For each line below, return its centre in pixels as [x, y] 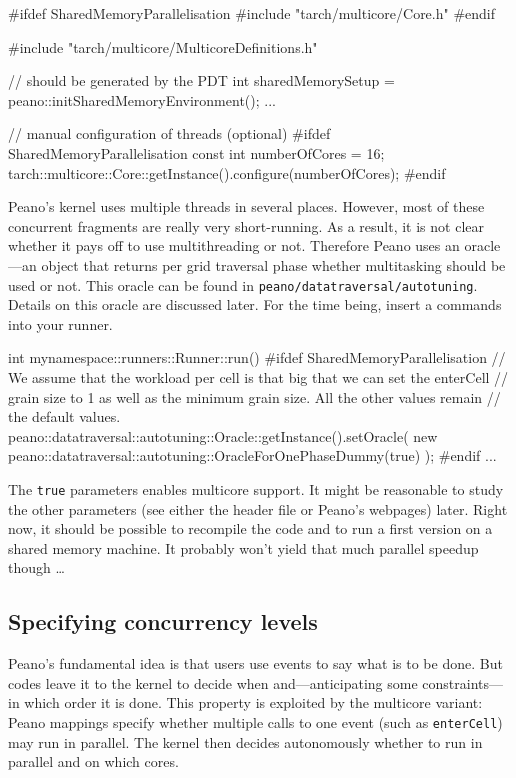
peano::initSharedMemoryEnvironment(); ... [142, 99]
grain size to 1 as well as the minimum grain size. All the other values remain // [254, 396]
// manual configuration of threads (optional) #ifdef [169, 133]
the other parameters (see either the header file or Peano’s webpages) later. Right [258, 508]
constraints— [463, 682]
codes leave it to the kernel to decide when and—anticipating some [213, 682]
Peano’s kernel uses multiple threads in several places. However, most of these [246, 206]
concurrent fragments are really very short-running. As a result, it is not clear [246, 225]
